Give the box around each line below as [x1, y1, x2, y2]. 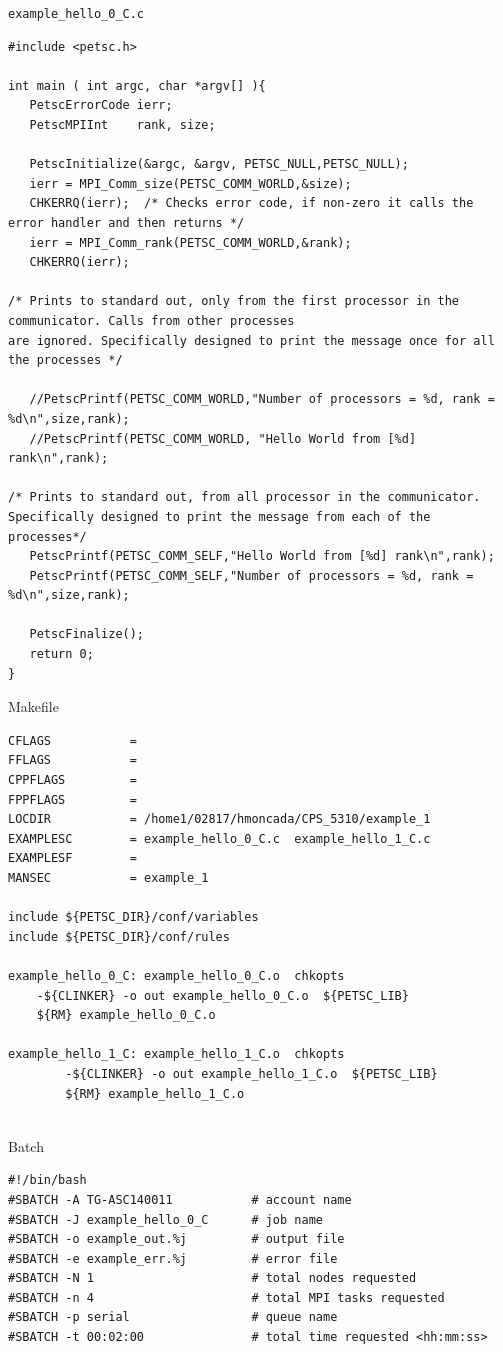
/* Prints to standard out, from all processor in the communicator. [8, 490, 481, 505]
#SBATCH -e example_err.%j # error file [8, 1251, 338, 1266]
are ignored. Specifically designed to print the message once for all [8, 333, 495, 348]
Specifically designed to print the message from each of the [8, 509, 431, 524]
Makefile [8, 696, 59, 717]
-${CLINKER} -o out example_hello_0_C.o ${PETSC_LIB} [36, 988, 409, 1003]
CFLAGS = [8, 733, 137, 748]
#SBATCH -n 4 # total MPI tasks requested [8, 1290, 445, 1305]
